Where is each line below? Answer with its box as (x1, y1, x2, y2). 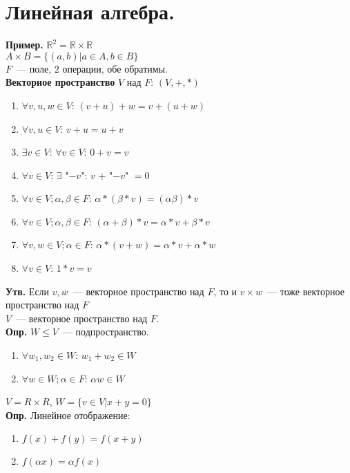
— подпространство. (62, 324, 149, 339)
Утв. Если (6, 284, 50, 298)
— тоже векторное (267, 284, 344, 298)
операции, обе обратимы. (62, 61, 168, 75)
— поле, (17, 61, 52, 75)
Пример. (6, 37, 43, 52)
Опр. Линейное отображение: (6, 407, 130, 422)
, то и (213, 284, 237, 298)
